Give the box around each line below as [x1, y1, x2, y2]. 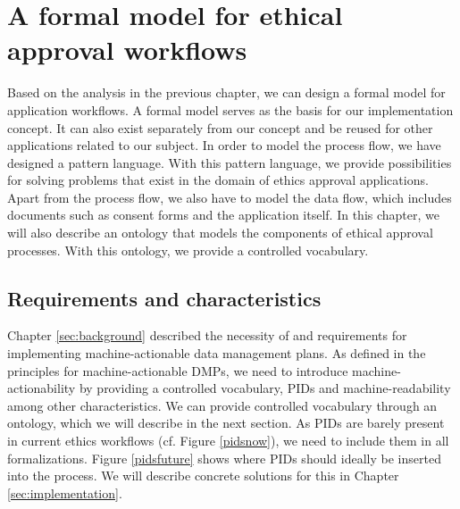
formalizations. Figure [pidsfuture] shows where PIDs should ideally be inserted [7, 448, 441, 467]
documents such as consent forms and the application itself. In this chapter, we [7, 205, 439, 224]
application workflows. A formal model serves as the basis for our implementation [7, 100, 454, 119]
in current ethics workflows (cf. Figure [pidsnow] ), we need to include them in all [7, 431, 449, 450]
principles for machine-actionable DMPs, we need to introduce [7, 361, 348, 380]
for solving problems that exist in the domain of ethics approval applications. [7, 171, 429, 189]
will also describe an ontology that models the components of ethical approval [7, 223, 433, 242]
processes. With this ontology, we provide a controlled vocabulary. [7, 240, 369, 259]
